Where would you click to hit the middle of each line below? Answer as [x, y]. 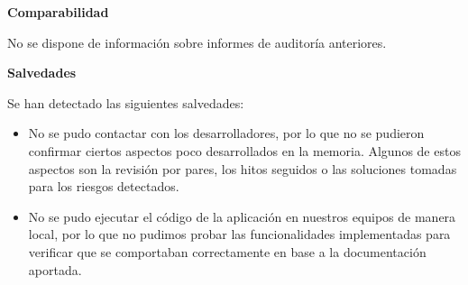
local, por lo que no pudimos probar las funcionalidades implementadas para [239, 234]
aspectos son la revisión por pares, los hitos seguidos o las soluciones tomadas [243, 168]
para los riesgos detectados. [104, 186]
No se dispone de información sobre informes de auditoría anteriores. [197, 42]
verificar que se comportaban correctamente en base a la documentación [227, 251]
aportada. [55, 269]
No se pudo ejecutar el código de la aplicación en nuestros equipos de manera [242, 216]
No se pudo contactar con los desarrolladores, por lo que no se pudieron [226, 133]
